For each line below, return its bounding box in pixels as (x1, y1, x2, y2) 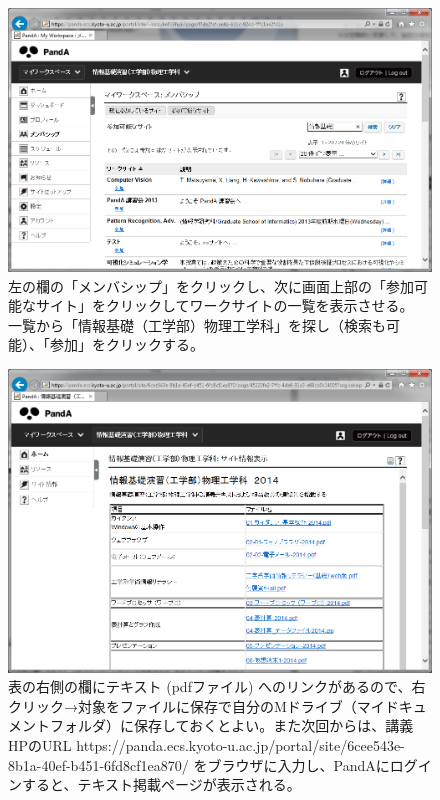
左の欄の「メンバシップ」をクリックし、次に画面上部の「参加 (8, 275, 414, 296)
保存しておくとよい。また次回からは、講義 (133, 715, 414, 736)
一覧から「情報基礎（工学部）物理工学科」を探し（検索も (8, 314, 386, 335)
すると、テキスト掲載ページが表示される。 (21, 774, 301, 795)
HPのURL (8, 734, 72, 755)
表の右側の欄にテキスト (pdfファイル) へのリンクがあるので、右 (8, 676, 426, 697)
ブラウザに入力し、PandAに (207, 754, 390, 775)
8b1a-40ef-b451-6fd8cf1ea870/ (8, 754, 189, 775)
